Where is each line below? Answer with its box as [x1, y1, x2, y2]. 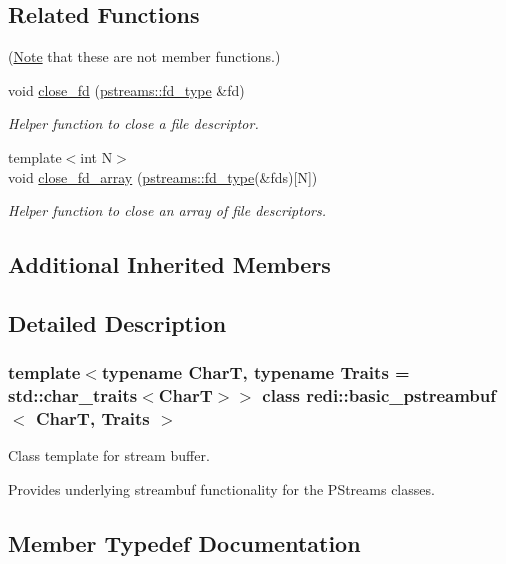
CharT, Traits [35, 406, 150, 431]
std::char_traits [8, 383, 138, 408]
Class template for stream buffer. [8, 445, 210, 466]
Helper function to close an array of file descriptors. [8, 200, 326, 221]
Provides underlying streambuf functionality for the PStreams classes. [8, 478, 435, 499]
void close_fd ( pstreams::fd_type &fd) [8, 79, 245, 100]
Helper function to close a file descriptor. [8, 113, 259, 134]
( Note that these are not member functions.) [8, 46, 281, 67]
